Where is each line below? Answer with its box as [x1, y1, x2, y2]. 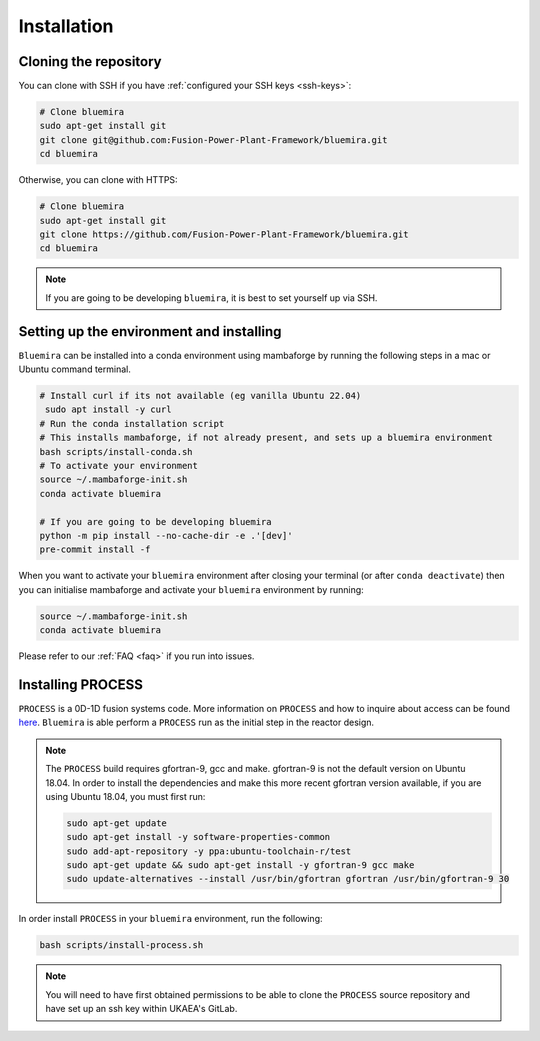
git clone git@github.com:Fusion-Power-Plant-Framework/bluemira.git [39, 134, 388, 145]
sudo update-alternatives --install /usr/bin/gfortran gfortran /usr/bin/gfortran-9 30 [66, 873, 510, 885]
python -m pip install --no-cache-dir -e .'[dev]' [39, 530, 294, 541]
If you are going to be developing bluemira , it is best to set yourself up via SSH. [45, 291, 378, 304]
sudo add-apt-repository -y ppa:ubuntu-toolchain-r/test [66, 845, 352, 857]
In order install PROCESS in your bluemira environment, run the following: [18, 913, 324, 925]
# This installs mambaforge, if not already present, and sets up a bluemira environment [39, 432, 494, 444]
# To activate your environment [39, 460, 199, 471]
